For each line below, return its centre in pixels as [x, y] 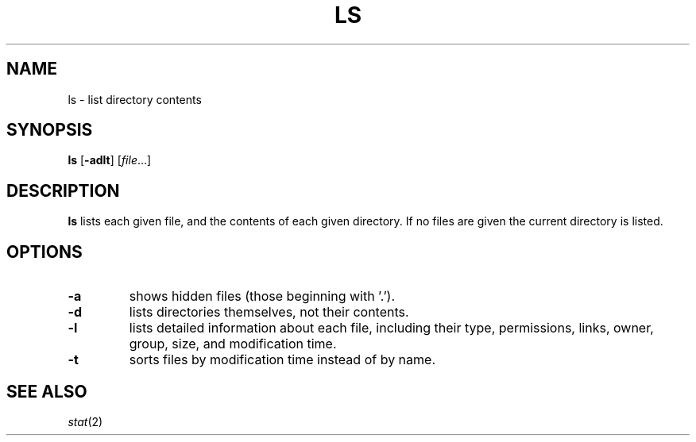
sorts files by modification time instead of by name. [282, 360]
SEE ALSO [47, 391]
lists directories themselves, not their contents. [269, 312]
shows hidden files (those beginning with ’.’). [262, 296]
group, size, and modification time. [233, 344]
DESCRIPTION [63, 190]
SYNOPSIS [50, 130]
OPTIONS [44, 252]
